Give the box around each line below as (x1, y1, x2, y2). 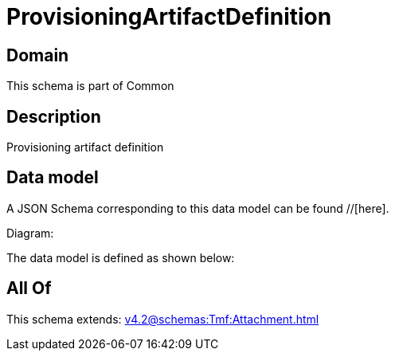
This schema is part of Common (6, 79, 174, 93)
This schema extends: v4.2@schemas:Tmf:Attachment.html (6, 312, 319, 326)
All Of (6, 278, 52, 299)
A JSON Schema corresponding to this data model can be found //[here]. (6, 201, 389, 215)
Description (6, 106, 101, 127)
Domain (6, 45, 69, 65)
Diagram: (6, 226, 54, 240)
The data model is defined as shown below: (6, 250, 235, 265)
